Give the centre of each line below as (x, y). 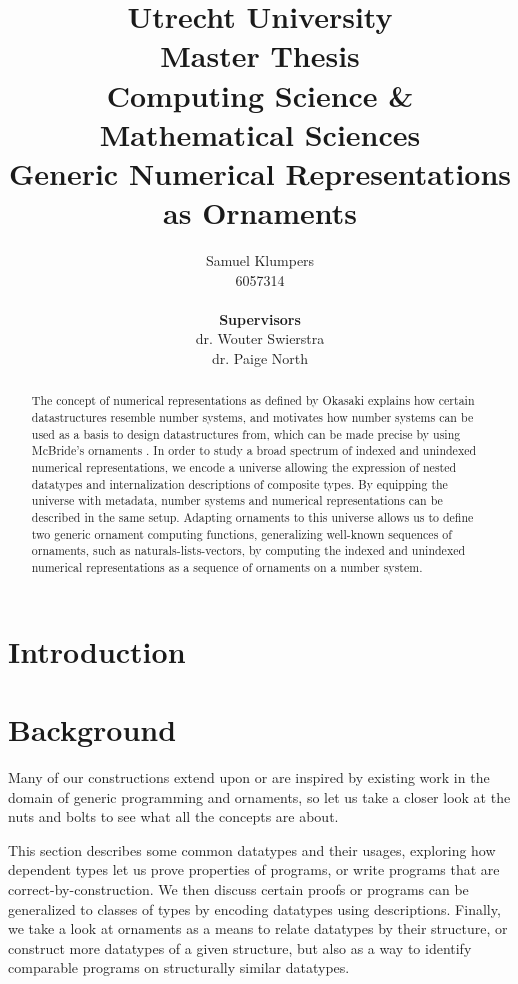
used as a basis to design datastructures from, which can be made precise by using (246, 433)
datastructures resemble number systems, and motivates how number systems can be (252, 417)
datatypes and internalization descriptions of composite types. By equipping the (239, 483)
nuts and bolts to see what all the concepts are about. (173, 816)
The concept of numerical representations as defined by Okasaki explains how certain (253, 400)
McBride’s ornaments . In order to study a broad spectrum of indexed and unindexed (254, 450)
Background (92, 729)
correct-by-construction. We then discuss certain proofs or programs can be (238, 888)
